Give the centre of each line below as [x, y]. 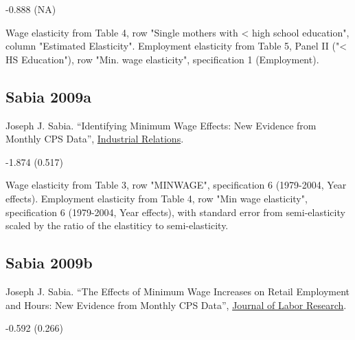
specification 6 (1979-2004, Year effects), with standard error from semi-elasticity [175, 212]
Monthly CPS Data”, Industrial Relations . [95, 139]
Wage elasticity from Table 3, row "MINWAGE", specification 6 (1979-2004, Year [176, 185]
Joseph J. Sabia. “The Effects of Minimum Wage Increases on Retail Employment [178, 291]
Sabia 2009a [49, 96]
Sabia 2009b [49, 263]
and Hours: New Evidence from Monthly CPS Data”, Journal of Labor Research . [176, 305]
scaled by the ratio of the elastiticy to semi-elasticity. [117, 225]
